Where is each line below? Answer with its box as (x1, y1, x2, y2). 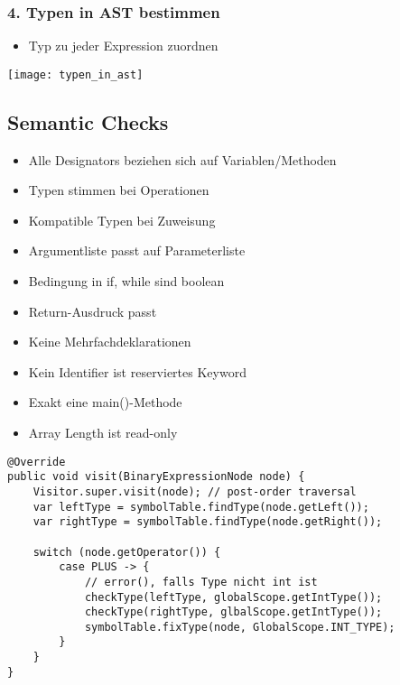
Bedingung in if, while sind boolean (28, 272, 225, 291)
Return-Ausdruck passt (28, 301, 157, 320)
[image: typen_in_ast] (7, 68, 144, 81)
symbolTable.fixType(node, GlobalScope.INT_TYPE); (84, 620, 395, 634)
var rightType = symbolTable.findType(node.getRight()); (33, 515, 383, 529)
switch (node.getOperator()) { (33, 545, 221, 559)
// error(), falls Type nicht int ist (84, 575, 318, 588)
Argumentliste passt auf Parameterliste (28, 241, 246, 260)
